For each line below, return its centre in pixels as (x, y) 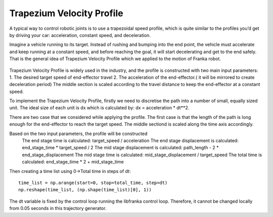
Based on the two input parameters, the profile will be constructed (78, 134)
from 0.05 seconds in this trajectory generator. (58, 208)
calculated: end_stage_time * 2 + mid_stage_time (73, 162)
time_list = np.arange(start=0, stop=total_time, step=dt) (93, 183)
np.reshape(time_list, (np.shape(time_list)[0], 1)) (85, 190)
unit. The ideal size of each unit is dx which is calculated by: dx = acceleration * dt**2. (99, 108)
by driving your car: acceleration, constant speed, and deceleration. (80, 35)
